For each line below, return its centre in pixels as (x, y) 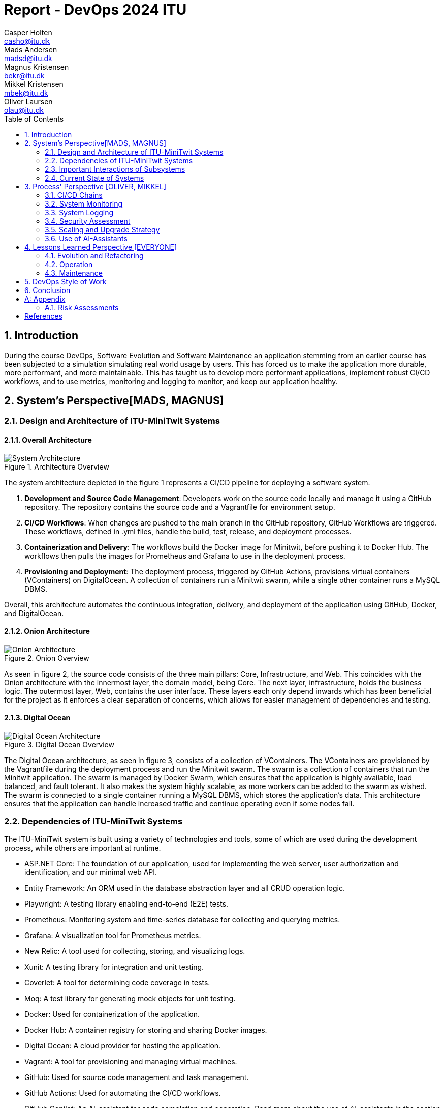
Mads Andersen (31, 49)
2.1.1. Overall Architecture (48, 440)
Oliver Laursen (28, 101)
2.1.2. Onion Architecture (47, 631)
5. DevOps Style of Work (66, 281)
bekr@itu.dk (24, 75)
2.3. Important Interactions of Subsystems (115, 169)
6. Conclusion (47, 290)
